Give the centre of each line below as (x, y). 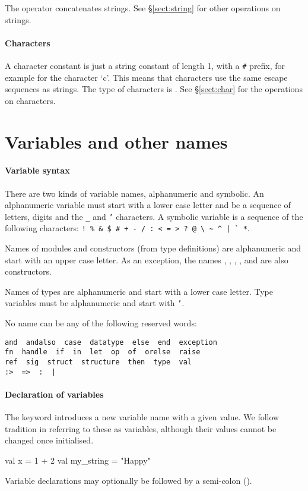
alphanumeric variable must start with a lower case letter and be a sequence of (148, 205)
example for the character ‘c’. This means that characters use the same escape (146, 77)
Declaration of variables (54, 394)
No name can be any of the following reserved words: (101, 323)
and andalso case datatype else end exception (111, 342)
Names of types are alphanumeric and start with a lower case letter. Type (139, 291)
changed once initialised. (49, 440)
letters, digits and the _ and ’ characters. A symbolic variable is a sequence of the (154, 216)
